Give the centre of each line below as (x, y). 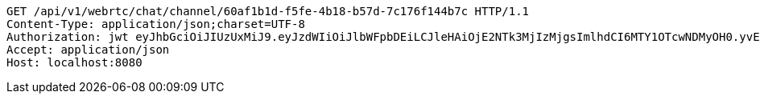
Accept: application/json (88, 50)
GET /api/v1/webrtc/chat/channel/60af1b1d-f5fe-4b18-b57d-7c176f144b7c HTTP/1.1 (268, 11)
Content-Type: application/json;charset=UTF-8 (156, 24)
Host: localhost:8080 (74, 62)
